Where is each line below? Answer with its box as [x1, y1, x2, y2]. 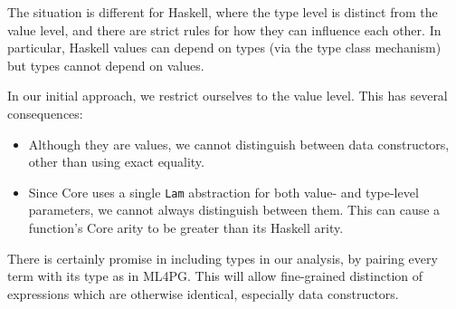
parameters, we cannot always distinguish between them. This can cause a [28, 200, 441, 219]
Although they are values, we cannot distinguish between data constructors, [28, 134, 450, 153]
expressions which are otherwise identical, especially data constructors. [7, 284, 399, 303]
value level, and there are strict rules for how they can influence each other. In [7, 20, 442, 39]
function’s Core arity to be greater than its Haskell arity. [28, 218, 344, 237]
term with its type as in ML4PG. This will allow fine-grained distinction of [7, 266, 423, 285]
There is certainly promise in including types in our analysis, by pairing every [7, 248, 438, 267]
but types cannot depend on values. [7, 55, 204, 74]
